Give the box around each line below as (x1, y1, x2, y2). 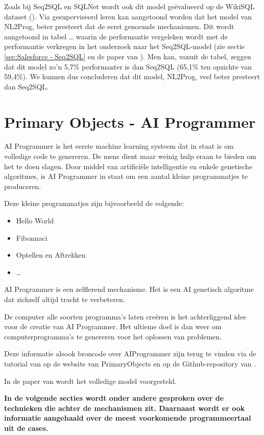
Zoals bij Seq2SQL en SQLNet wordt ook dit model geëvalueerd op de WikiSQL (4, 1, 255, 11)
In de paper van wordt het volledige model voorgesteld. (4, 375, 177, 386)
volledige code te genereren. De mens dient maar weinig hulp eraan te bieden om (4, 151, 256, 162)
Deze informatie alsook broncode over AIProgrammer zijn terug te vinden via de (4, 348, 256, 359)
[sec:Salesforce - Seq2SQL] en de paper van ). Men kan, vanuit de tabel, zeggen (4, 51, 251, 61)
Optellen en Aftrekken (16, 249, 86, 260)
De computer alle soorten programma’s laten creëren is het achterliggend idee (4, 311, 247, 322)
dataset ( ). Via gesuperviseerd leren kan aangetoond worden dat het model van (4, 11, 252, 21)
